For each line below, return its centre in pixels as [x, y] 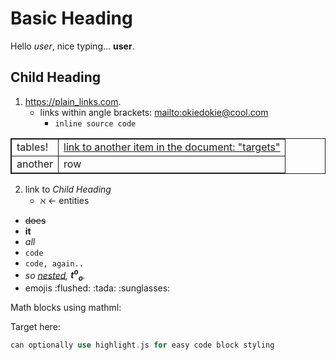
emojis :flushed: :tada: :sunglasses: [97, 288]
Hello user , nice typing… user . [72, 46]
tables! [32, 147]
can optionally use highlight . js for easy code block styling [142, 345]
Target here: [35, 327]
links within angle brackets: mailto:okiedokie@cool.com [154, 112]
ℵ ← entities [64, 200]
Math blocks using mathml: [66, 308]
